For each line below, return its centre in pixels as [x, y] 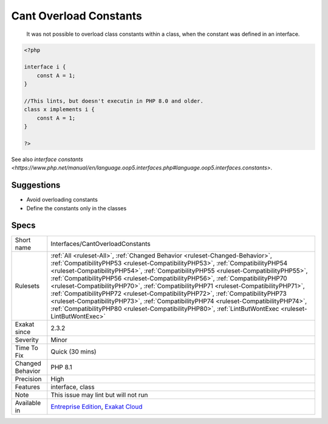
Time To [27, 348]
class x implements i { [60, 110]
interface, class [73, 387]
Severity [27, 340]
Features [28, 387]
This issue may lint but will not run [99, 395]
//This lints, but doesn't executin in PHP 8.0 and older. [114, 101]
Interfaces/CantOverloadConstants [101, 244]
